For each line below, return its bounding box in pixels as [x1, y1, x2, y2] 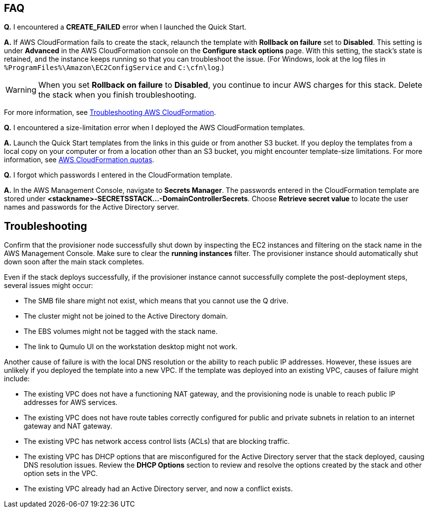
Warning [5, 85, 36, 95]
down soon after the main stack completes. [4, 257, 144, 266]
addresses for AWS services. [24, 398, 118, 407]
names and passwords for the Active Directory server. [4, 203, 179, 212]
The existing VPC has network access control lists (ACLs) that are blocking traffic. [24, 437, 290, 446]
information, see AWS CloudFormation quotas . [4, 155, 154, 164]
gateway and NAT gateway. [24, 422, 112, 431]
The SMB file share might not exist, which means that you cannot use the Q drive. [24, 296, 288, 305]
